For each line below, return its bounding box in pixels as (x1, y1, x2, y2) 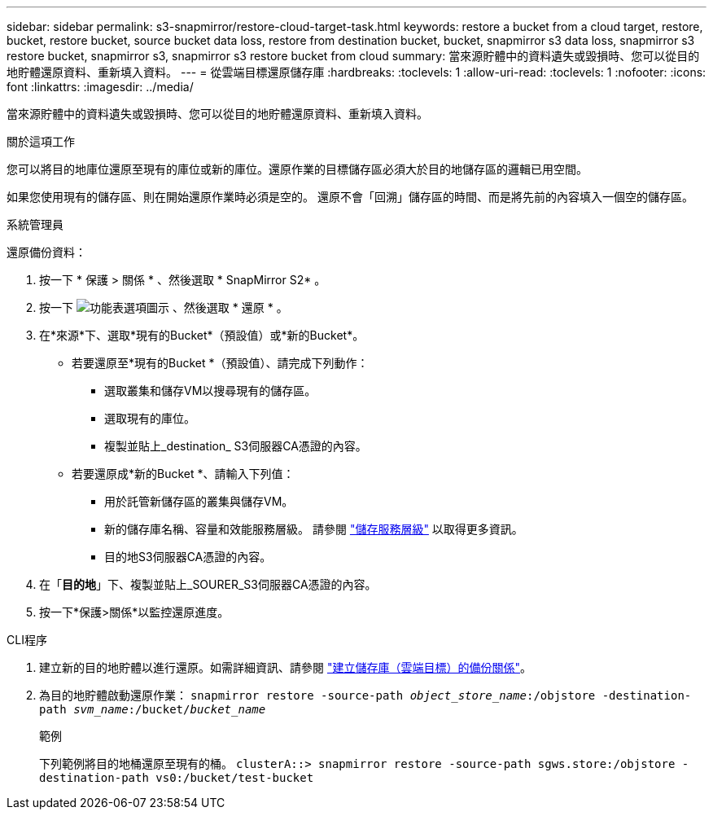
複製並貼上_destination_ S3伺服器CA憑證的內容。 (104, 439, 367, 453)
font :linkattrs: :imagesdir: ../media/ (7, 80, 194, 94)
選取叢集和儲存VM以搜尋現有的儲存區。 (104, 384, 317, 397)
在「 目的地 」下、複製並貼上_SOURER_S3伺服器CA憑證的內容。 (39, 577, 377, 591)
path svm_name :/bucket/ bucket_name (39, 703, 266, 716)
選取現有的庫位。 (104, 411, 195, 425)
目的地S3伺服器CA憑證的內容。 (104, 550, 272, 564)
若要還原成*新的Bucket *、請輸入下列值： (72, 467, 295, 480)
